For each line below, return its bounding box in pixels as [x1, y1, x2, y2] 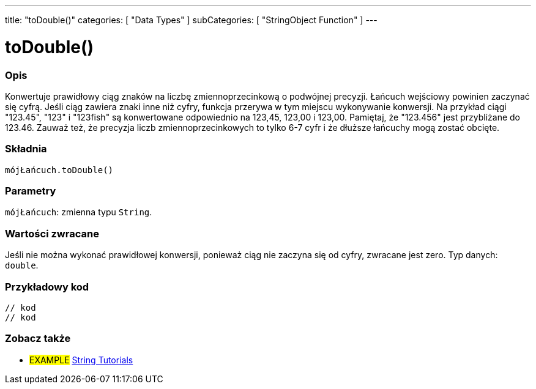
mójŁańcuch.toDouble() [5, 165, 114, 175]
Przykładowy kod [5, 280, 89, 293]
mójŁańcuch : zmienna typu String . [5, 207, 152, 218]
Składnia [5, 143, 47, 155]
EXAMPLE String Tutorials [29, 354, 133, 365]
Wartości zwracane [5, 227, 99, 240]
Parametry [5, 185, 56, 197]
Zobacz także [5, 332, 71, 345]
